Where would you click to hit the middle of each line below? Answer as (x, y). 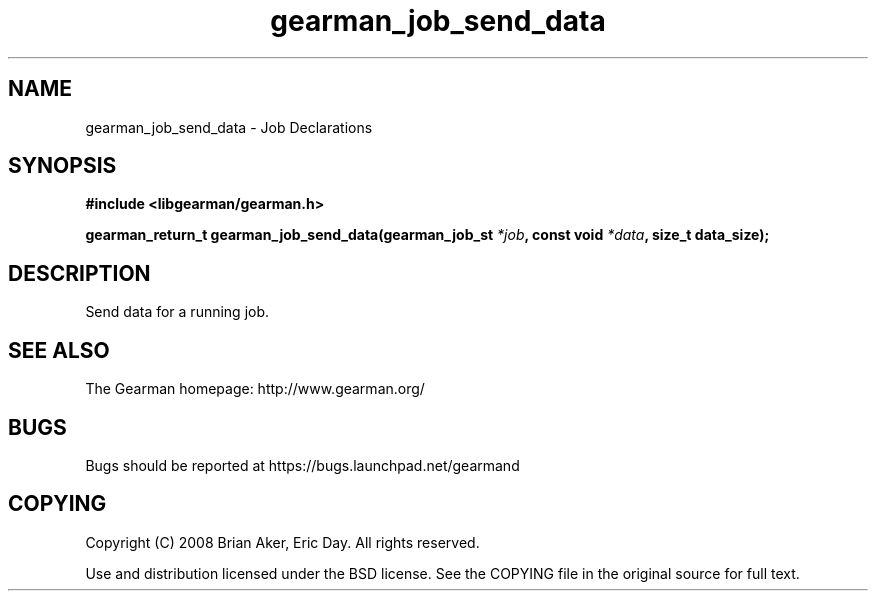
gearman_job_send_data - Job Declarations (229, 127)
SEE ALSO (59, 350)
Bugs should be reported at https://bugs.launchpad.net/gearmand (302, 465)
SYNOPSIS (62, 166)
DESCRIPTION (79, 273)
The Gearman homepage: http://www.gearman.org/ (255, 389)
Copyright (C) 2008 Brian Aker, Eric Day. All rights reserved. (282, 542)
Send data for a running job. (177, 312)
